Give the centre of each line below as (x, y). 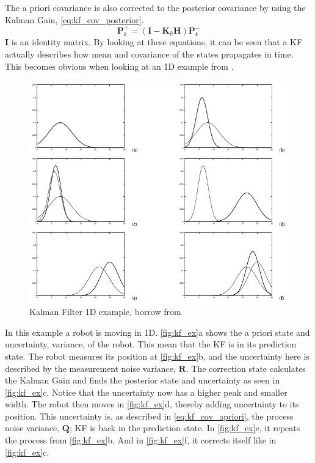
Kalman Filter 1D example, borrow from (105, 312)
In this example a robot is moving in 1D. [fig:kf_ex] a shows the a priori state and (157, 332)
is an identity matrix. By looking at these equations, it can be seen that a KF (157, 42)
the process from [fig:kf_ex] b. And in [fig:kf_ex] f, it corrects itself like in (141, 440)
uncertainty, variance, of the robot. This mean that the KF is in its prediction (151, 344)
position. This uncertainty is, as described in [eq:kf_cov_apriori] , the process (149, 416)
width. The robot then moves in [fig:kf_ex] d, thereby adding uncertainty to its (152, 404)
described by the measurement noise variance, (90, 368)
